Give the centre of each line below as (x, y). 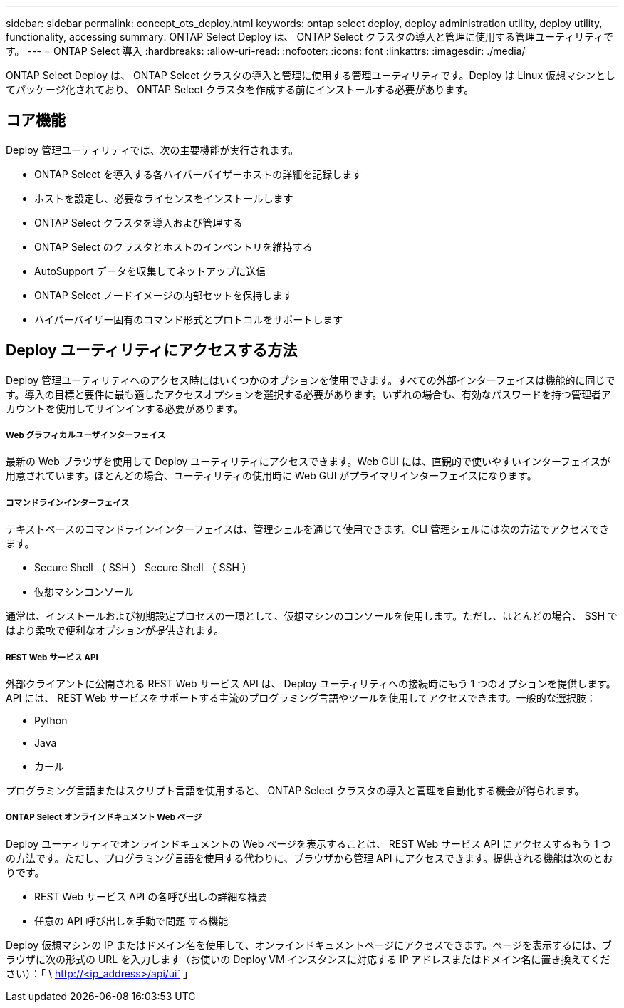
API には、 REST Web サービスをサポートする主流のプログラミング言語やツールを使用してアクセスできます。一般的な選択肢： (301, 698)
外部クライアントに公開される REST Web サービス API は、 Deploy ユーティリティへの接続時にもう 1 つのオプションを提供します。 (311, 684)
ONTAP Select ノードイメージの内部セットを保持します (163, 295)
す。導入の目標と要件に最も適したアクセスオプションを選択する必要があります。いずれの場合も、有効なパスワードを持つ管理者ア (309, 394)
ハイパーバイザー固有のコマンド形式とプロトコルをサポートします (189, 319)
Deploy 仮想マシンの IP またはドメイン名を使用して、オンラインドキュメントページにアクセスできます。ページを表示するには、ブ (309, 945)
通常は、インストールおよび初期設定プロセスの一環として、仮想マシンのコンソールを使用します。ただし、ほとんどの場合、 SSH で (312, 616)
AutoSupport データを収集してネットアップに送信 (150, 271)
